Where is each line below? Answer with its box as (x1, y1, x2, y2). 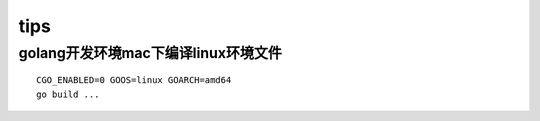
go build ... (36, 88, 100, 100)
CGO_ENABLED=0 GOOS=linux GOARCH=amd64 (36, 75, 232, 86)
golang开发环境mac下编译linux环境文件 (18, 44, 282, 62)
